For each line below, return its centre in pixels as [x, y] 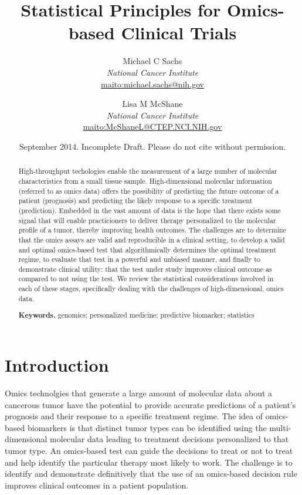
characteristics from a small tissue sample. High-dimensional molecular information [145, 181]
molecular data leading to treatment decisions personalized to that [169, 439]
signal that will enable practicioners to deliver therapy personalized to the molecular [147, 220]
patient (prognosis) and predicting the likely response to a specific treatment [135, 201]
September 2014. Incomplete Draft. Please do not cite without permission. [152, 146]
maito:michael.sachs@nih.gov [152, 84]
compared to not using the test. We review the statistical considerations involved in [146, 279]
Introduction [57, 365]
